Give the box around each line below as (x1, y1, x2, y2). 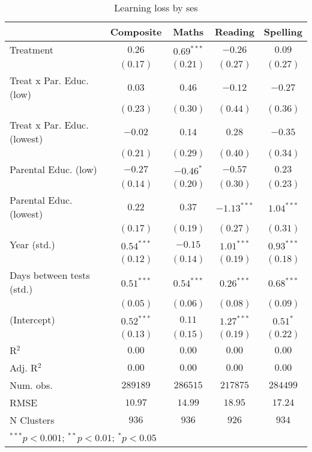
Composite (110, 25, 162, 38)
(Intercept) (10, 313, 55, 326)
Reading (214, 25, 254, 38)
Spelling (263, 25, 302, 38)
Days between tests (10, 268, 90, 282)
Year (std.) (10, 237, 55, 251)
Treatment (10, 43, 53, 56)
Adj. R (10, 361, 38, 374)
